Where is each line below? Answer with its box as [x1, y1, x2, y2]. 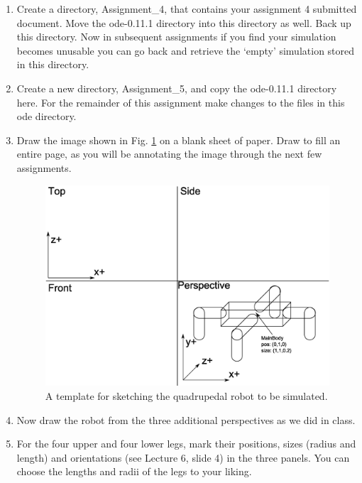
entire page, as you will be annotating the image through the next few [16, 146, 322, 161]
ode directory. [16, 109, 77, 124]
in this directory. [16, 57, 89, 72]
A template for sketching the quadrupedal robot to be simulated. [45, 389, 328, 403]
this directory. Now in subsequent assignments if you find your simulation [16, 29, 336, 44]
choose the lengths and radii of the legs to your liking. [16, 464, 252, 479]
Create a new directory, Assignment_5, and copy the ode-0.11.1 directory [16, 80, 337, 95]
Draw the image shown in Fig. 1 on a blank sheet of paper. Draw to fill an [16, 132, 341, 147]
